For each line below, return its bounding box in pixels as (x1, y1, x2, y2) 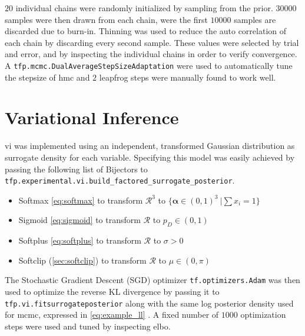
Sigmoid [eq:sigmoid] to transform (18, 214, 141, 226)
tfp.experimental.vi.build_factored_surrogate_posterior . (5, 174, 235, 187)
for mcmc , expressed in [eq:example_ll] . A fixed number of (5, 308, 219, 321)
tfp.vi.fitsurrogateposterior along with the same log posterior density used (5, 297, 294, 309)
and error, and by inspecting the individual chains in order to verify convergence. (5, 48, 297, 60)
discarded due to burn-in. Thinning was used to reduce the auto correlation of (5, 25, 287, 37)
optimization (240, 308, 286, 321)
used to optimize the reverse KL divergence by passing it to (5, 285, 220, 298)
